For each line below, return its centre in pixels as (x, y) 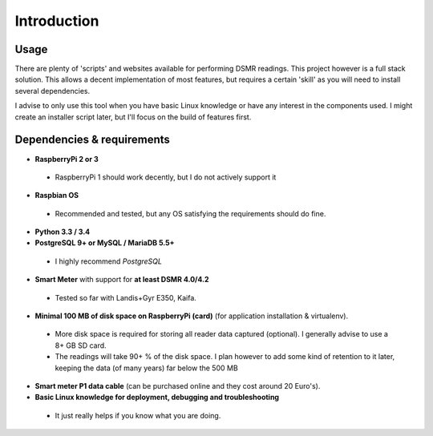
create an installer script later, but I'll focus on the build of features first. (133, 117)
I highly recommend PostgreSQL (108, 261)
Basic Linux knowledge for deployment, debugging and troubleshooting (157, 398)
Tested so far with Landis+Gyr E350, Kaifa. (125, 297)
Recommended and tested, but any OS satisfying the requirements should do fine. (190, 213)
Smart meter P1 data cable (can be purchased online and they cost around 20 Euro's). (178, 386)
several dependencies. (53, 91)
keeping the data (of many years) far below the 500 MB (146, 368)
